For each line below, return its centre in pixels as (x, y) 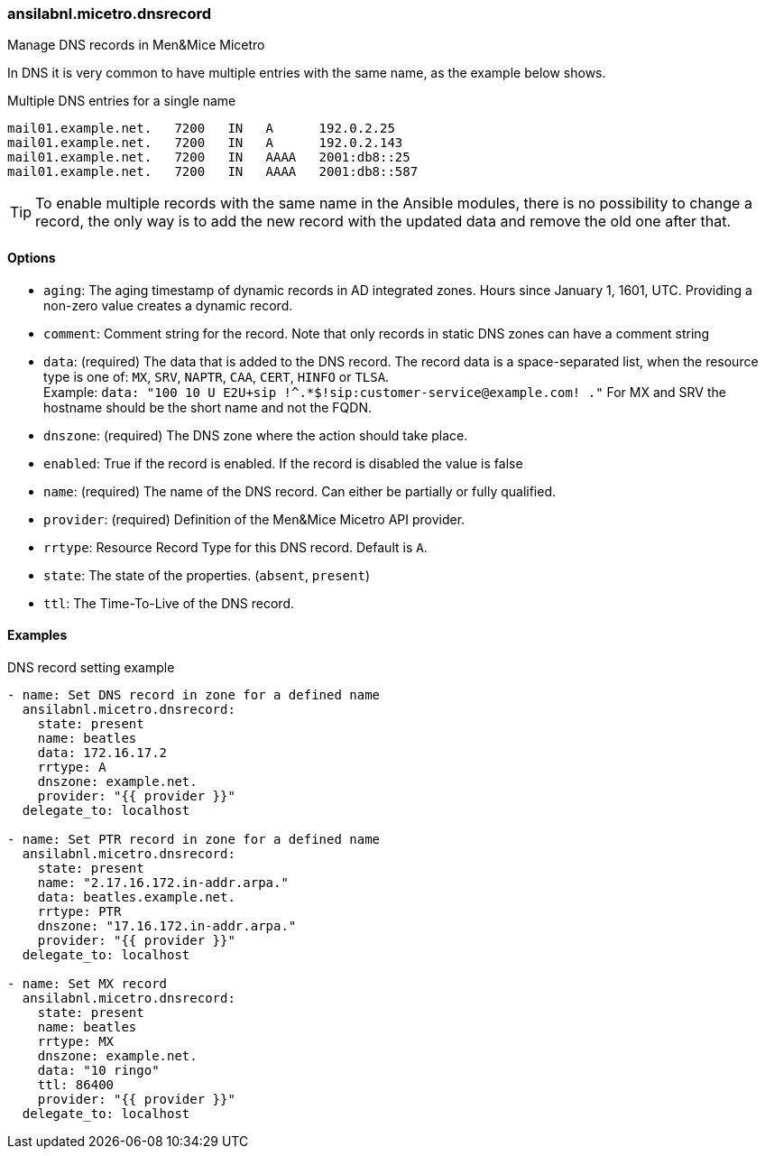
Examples (37, 635)
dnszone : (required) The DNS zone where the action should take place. (256, 435)
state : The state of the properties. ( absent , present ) (207, 575)
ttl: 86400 (76, 1084)
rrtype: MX (76, 1041)
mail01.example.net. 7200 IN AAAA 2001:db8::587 (213, 172)
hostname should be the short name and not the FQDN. (208, 407)
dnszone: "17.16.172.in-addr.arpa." (167, 925)
